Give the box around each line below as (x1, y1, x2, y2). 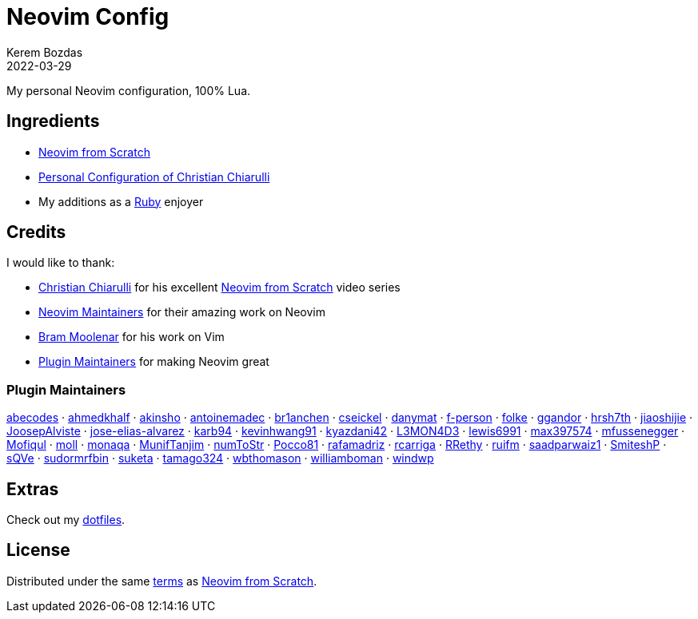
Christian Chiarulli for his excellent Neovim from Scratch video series (38, 280, 401, 295)
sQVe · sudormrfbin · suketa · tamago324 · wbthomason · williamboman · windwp (6, 451, 434, 466)
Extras (6, 478, 59, 499)
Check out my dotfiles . (6, 513, 126, 527)
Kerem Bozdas (6, 45, 83, 59)
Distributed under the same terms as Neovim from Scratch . (6, 573, 317, 588)
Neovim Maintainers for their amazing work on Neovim (38, 305, 325, 319)
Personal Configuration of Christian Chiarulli (38, 169, 270, 184)
